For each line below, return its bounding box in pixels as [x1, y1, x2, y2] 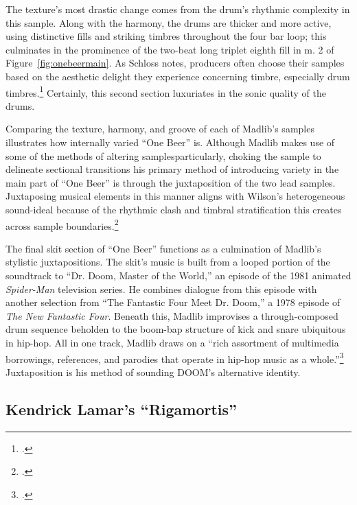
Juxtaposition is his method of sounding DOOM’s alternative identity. [5, 364, 301, 379]
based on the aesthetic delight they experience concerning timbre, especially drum [5, 69, 350, 83]
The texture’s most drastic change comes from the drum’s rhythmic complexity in [5, 2, 350, 16]
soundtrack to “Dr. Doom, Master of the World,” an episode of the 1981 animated [5, 268, 352, 282]
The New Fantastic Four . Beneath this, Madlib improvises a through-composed [5, 308, 338, 322]
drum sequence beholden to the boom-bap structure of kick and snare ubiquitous [5, 322, 346, 336]
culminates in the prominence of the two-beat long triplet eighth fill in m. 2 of [5, 42, 334, 56]
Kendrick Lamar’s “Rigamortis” [5, 398, 238, 419]
